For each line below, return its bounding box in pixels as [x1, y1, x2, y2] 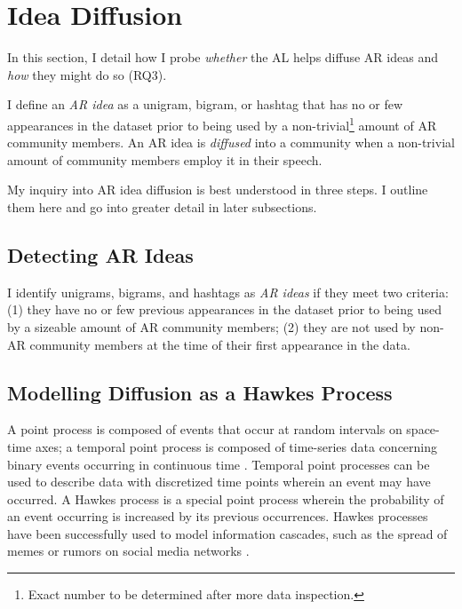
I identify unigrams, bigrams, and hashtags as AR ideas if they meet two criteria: [7, 282, 449, 301]
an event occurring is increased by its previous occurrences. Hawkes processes [7, 507, 428, 526]
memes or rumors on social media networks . [7, 542, 250, 560]
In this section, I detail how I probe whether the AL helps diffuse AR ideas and [7, 48, 438, 67]
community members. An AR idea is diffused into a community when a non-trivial [7, 133, 455, 152]
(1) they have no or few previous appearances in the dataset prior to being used [7, 300, 442, 319]
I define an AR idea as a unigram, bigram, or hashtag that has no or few [7, 95, 403, 114]
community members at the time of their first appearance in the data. [29, 335, 410, 353]
